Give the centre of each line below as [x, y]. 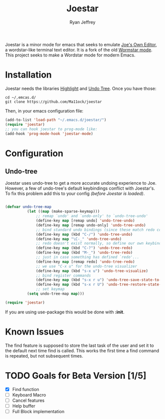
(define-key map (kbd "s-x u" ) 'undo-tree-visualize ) [92, 271]
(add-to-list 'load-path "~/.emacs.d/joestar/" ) [56, 120]
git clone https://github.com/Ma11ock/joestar [54, 102]
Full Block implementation [38, 411]
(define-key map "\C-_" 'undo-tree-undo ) [79, 239]
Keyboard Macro [29, 395]
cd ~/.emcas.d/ [21, 97]
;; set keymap [50, 289]
